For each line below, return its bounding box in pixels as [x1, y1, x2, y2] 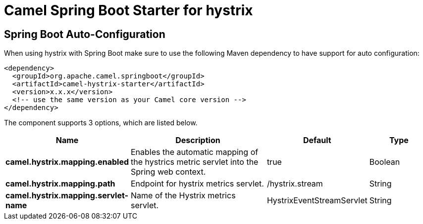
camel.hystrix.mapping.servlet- [5, 190, 129, 201]
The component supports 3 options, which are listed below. [4, 118, 198, 127]
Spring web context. [131, 167, 206, 177]
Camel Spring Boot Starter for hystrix [4, 2, 253, 19]
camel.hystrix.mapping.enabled [5, 157, 129, 167]
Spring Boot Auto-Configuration [4, 28, 165, 40]
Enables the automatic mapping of [131, 147, 259, 157]
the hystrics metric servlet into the [131, 157, 259, 167]
